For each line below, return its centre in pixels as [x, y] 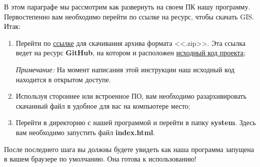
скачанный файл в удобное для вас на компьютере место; [103, 105]
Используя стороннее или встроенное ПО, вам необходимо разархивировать [131, 96]
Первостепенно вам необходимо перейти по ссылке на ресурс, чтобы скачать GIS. [129, 16]
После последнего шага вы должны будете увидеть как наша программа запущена [129, 149]
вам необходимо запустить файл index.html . [85, 132]
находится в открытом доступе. [63, 79]
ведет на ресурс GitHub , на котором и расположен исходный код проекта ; [130, 53]
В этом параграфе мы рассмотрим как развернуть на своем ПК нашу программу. [127, 6]
